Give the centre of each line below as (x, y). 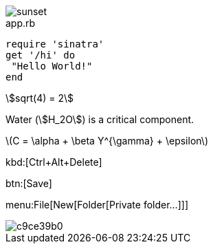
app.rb (21, 23)
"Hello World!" (52, 66)
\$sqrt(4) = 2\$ (40, 98)
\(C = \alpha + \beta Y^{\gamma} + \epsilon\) (107, 141)
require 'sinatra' (55, 44)
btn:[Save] (29, 183)
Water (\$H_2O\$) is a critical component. (100, 119)
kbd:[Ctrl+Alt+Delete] (54, 162)
